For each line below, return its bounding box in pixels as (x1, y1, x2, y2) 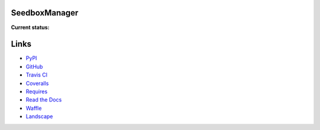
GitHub (25, 63, 43, 70)
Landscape (25, 113, 53, 120)
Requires (25, 88, 47, 95)
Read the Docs (25, 96, 62, 103)
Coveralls (25, 80, 49, 87)
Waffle (25, 104, 42, 112)
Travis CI (25, 71, 47, 78)
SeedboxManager (11, 8, 79, 18)
